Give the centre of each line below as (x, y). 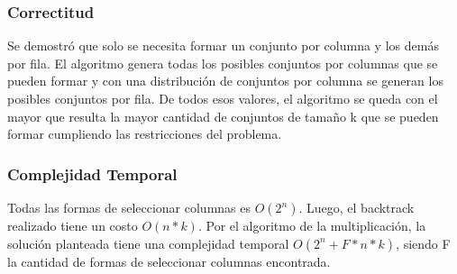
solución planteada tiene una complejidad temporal (148, 243)
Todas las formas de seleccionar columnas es (129, 207)
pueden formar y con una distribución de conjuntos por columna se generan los (225, 81)
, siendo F (423, 243)
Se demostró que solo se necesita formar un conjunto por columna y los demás (223, 46)
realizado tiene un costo (73, 225)
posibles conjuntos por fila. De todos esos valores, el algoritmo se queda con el (223, 98)
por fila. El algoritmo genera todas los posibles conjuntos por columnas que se (223, 63)
